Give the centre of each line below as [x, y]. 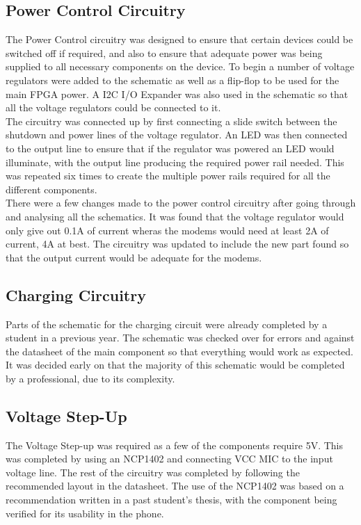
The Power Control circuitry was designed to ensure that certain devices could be [179, 39]
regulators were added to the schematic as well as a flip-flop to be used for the [173, 80]
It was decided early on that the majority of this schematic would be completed [175, 365]
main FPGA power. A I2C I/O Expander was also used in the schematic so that [177, 94]
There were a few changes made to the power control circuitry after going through [181, 203]
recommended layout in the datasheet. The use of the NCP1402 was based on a [175, 486]
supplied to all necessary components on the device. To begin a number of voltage [180, 66]
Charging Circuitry [76, 294]
